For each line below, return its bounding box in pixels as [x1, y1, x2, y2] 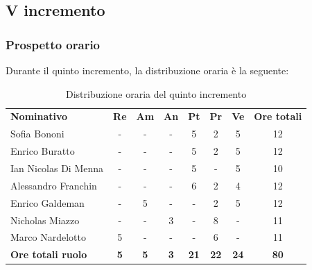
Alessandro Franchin [10, 178, 97, 192]
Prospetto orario [6, 35, 101, 53]
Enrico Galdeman [10, 195, 85, 210]
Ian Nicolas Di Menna [10, 160, 104, 175]
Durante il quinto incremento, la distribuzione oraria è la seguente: [6, 63, 289, 77]
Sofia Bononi [10, 126, 64, 141]
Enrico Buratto [10, 144, 75, 158]
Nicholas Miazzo [10, 212, 80, 227]
